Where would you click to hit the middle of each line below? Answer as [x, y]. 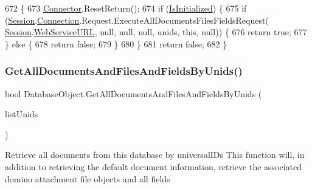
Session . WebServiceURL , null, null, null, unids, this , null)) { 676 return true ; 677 [156, 32]
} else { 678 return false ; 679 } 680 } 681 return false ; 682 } [116, 43]
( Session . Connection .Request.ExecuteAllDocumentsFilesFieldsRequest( [137, 20]
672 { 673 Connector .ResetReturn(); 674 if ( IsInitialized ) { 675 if [126, 8]
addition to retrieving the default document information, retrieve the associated [154, 166]
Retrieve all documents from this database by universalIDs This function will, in [155, 155]
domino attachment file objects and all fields [88, 178]
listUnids [22, 114]
